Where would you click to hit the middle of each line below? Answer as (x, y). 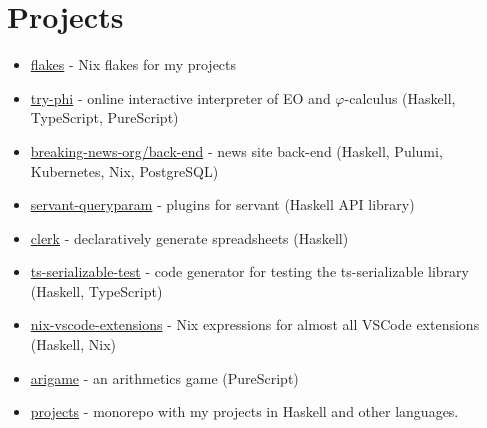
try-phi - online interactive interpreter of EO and (180, 97)
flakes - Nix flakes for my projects (133, 64)
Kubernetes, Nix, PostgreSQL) (124, 170)
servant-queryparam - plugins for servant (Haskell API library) (222, 204)
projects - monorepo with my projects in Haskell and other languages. (244, 411)
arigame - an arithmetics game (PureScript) (164, 377)
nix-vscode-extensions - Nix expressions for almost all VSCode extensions (255, 324)
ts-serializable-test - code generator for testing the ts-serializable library (250, 271)
